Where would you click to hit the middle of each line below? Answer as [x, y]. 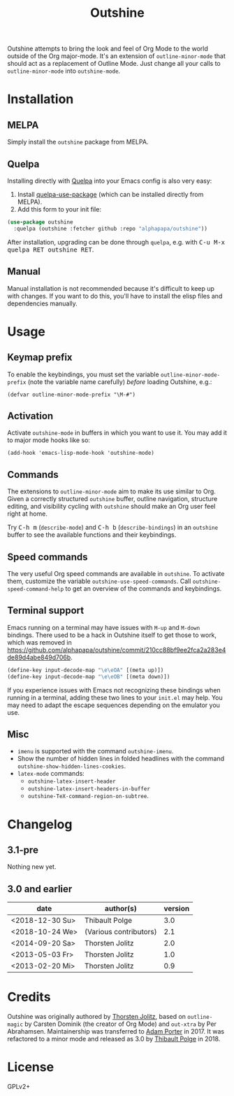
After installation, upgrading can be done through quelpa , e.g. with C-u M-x [116, 242]
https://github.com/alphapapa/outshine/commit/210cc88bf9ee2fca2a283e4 [117, 650]
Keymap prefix [40, 358]
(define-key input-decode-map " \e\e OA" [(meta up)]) [86, 670]
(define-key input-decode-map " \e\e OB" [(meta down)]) [89, 677]
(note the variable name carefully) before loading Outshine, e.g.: [120, 382]
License [31, 1067]
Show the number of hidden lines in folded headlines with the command [121, 759]
